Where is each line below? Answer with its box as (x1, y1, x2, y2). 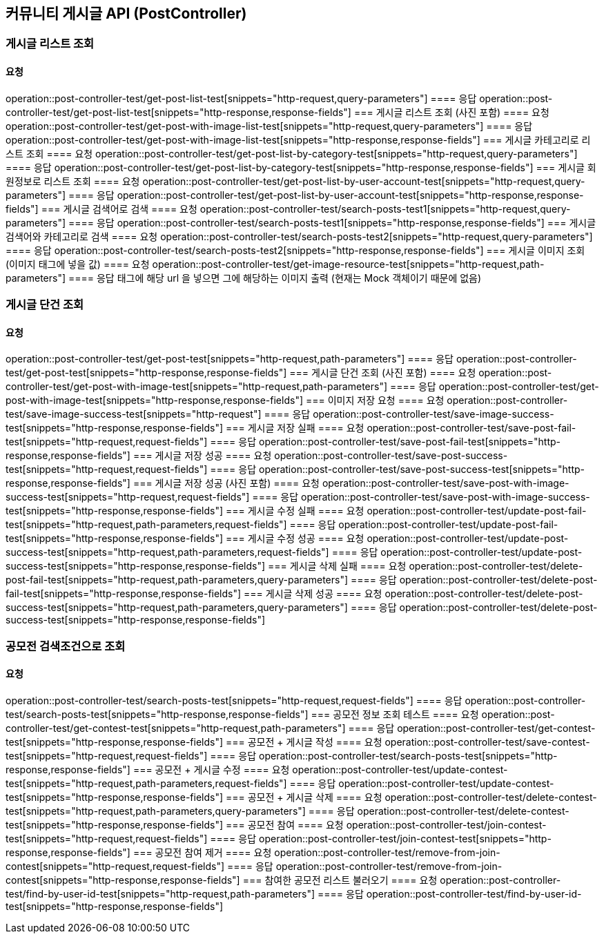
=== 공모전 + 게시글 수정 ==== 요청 (133, 763, 290, 775)
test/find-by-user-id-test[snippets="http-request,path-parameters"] (6, 887, 315, 900)
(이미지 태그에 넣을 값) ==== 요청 (6, 258, 150, 270)
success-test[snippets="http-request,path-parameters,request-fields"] (6, 546, 329, 559)
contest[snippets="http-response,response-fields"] (6, 873, 240, 886)
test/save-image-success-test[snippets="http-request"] (6, 408, 262, 420)
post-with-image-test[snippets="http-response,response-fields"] (6, 394, 304, 407)
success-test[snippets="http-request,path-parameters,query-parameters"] (6, 601, 348, 614)
